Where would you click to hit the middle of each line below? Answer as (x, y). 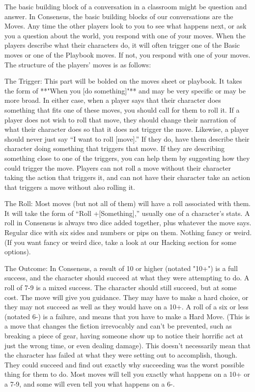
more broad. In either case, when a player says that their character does (113, 100)
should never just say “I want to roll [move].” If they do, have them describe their (127, 138)
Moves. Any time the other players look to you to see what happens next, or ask (126, 26)
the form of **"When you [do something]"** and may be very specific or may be (125, 90)
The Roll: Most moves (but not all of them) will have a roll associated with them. (128, 203)
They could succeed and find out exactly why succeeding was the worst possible (125, 364)
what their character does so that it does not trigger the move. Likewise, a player (127, 129)
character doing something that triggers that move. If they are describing (115, 148)
